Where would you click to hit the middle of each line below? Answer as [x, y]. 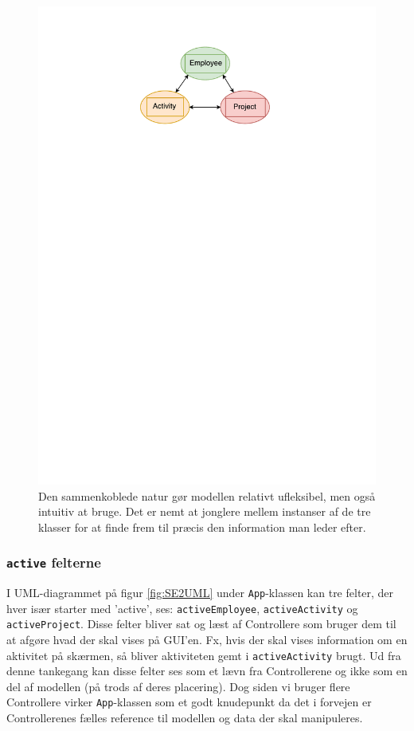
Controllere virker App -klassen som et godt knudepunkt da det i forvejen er [189, 702]
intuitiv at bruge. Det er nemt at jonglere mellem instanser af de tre [205, 511]
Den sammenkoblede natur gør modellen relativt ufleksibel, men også [207, 495]
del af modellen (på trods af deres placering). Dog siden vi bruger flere [178, 686]
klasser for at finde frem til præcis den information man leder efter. [202, 527]
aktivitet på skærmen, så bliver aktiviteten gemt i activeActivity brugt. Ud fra [204, 655]
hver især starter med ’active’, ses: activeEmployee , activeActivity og [182, 608]
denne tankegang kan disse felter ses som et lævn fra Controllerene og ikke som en [207, 671]
